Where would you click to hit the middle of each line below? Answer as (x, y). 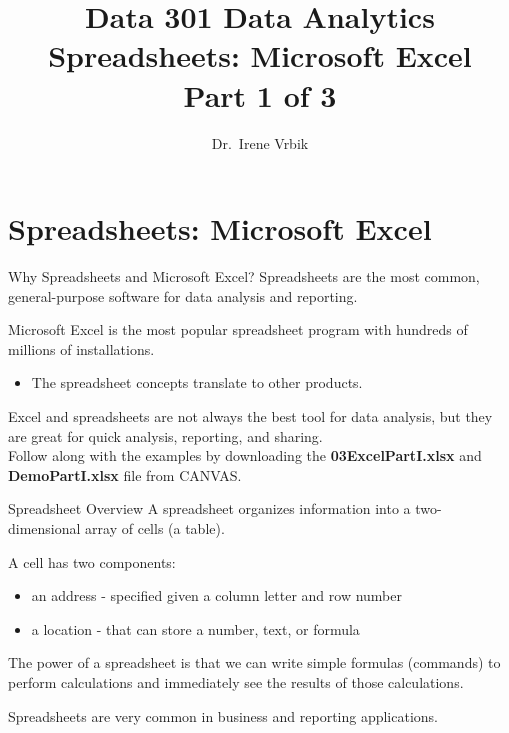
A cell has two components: (92, 561)
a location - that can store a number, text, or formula (195, 628)
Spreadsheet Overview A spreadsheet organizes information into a (209, 508)
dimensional (44, 527)
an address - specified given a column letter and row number (216, 595)
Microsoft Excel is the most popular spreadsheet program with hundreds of (238, 329)
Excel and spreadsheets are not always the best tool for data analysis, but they (250, 416)
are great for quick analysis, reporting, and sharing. (165, 435)
